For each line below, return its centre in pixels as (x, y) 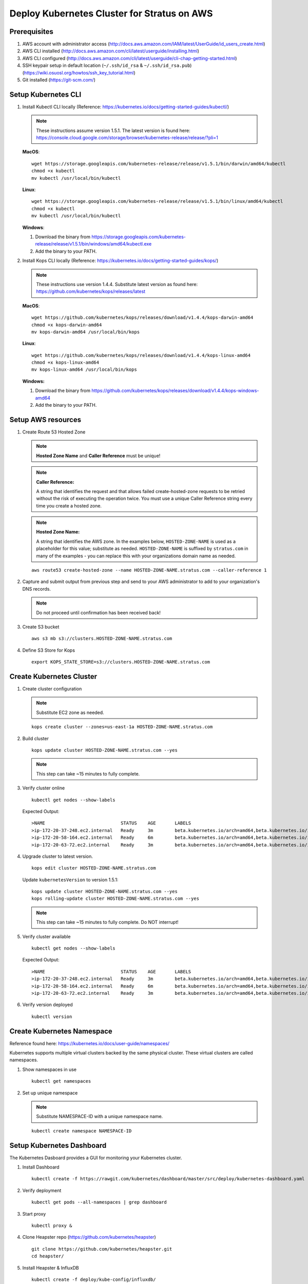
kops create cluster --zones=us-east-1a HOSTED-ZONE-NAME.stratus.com (122, 727)
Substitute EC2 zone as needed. (70, 712)
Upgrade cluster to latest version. (58, 856)
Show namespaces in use (50, 1069)
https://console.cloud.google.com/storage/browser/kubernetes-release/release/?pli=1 (127, 138)
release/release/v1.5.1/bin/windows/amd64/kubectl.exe (93, 244)
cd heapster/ (48, 1256)
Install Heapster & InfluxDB (51, 1268)
